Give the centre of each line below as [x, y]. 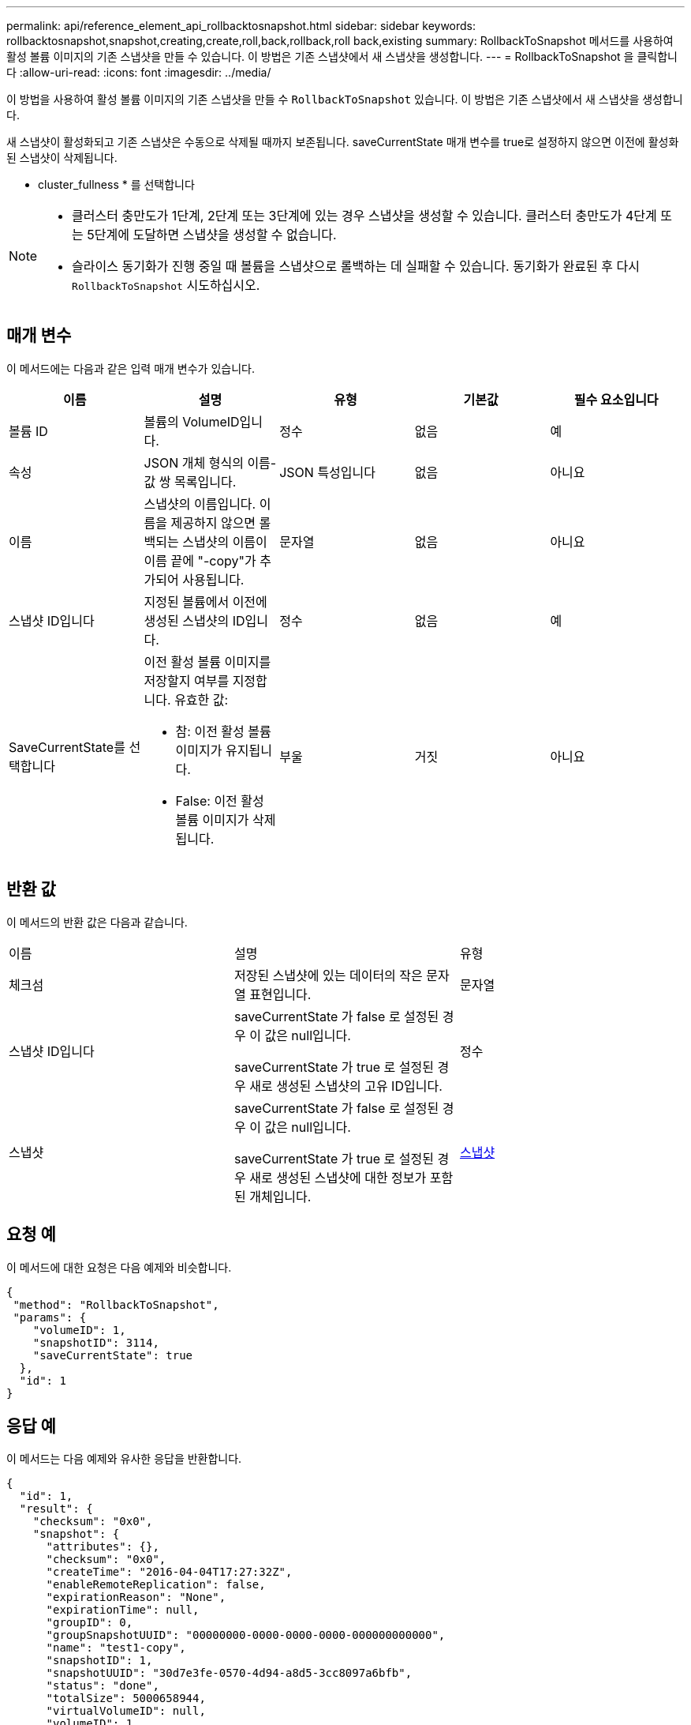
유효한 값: [202, 699]
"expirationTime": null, [123, 1610]
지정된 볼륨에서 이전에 [205, 601]
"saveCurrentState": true [113, 1355]
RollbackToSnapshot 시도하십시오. [166, 285]
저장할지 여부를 [187, 680]
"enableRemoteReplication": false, [156, 1585]
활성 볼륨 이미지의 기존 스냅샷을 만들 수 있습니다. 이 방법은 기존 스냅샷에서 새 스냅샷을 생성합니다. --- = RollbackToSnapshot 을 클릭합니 [342, 56]
